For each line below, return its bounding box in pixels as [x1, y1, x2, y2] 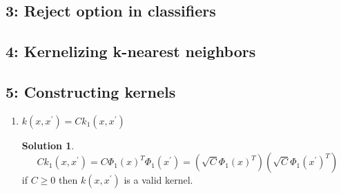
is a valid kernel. [124, 173, 193, 187]
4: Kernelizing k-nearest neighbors [6, 41, 256, 62]
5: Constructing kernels [6, 80, 176, 102]
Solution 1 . [21, 138, 75, 152]
